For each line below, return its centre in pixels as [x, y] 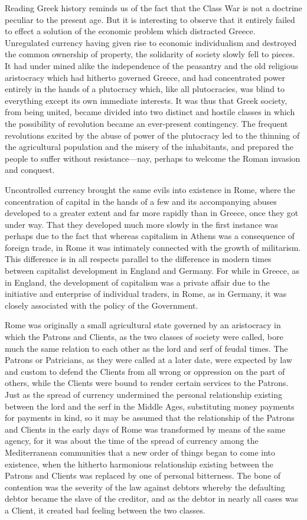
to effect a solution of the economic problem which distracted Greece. [130, 31]
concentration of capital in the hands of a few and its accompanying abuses [141, 201]
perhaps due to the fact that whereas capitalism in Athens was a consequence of [150, 236]
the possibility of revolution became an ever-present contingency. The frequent [146, 123]
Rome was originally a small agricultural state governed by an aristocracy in [143, 325]
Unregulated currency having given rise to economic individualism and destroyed [151, 42]
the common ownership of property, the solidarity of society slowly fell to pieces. [150, 54]
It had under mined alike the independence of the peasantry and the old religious [152, 65]
